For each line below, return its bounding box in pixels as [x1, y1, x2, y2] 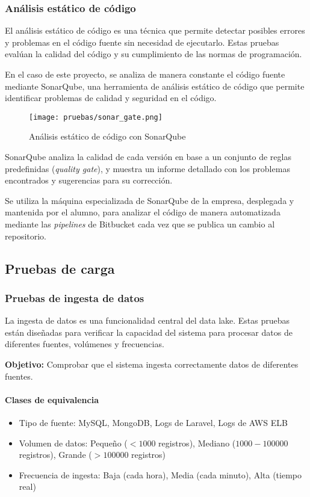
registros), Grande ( [19, 448, 92, 461]
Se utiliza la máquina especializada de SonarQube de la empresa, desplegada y [5, 194, 294, 206]
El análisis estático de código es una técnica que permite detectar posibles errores [5, 24, 305, 37]
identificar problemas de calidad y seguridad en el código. [5, 91, 217, 104]
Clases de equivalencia [5, 393, 99, 406]
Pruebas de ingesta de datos [5, 290, 144, 305]
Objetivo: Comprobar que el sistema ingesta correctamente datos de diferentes [5, 357, 299, 370]
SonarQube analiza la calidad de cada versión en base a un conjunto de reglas [5, 150, 291, 163]
